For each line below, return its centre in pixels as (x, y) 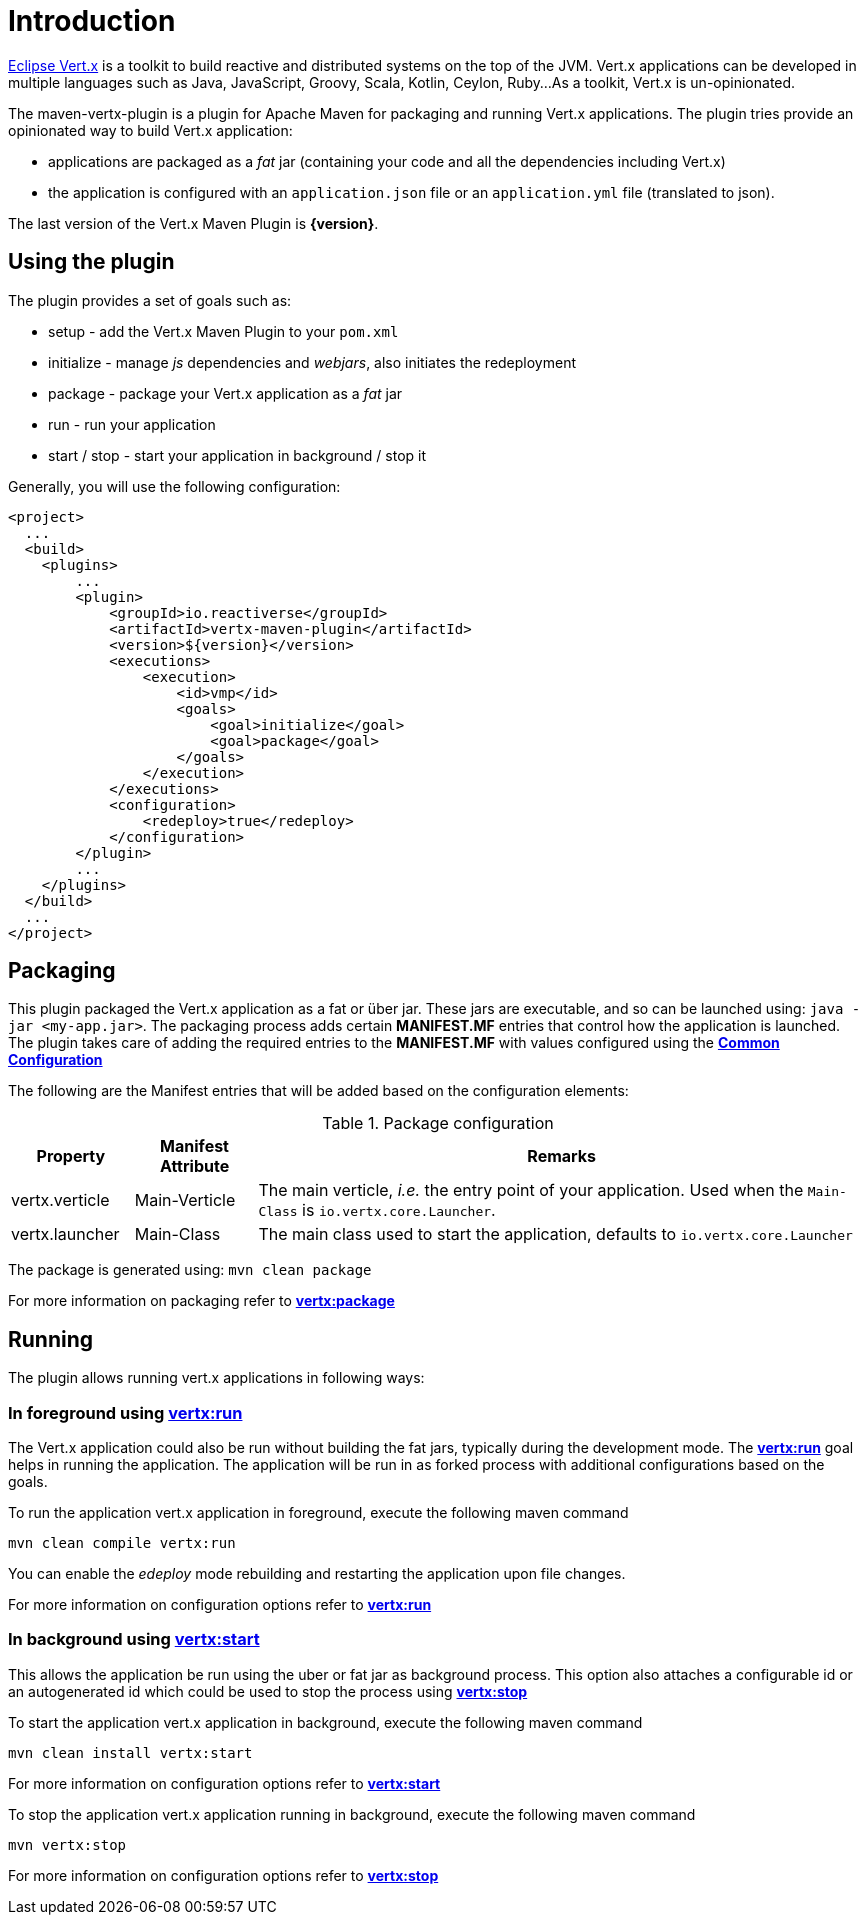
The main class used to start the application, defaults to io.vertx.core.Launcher (555, 1234)
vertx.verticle (60, 1200)
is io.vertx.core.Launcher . (399, 1210)
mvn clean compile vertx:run (122, 1543)
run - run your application (132, 424)
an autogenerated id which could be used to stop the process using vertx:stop (268, 1691)
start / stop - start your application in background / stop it (237, 455)
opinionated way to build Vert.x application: (150, 130)
